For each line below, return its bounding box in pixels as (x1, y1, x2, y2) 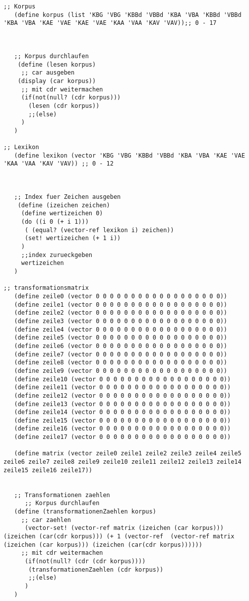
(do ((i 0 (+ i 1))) (21, 218, 89, 226)
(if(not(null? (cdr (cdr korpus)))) (24, 557, 146, 565)
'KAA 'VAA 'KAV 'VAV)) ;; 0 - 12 (3, 160, 114, 168)
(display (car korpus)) (17, 77, 96, 85)
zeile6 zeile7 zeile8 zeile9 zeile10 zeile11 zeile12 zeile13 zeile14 (3, 458, 242, 466)
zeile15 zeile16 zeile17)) (3, 466, 92, 474)
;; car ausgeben (21, 69, 75, 77)
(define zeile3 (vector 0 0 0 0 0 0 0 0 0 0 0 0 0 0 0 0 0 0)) (14, 317, 228, 325)
